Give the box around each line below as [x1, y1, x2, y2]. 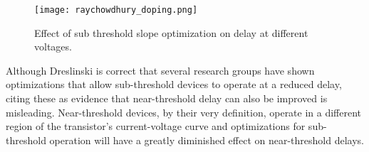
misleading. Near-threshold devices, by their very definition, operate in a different [6, 104, 362, 119]
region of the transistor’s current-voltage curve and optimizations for [6, 119, 306, 134]
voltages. [34, 39, 72, 54]
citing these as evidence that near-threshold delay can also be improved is [6, 91, 328, 106]
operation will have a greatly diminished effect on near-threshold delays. [49, 132, 364, 147]
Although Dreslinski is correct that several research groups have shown [6, 63, 315, 77]
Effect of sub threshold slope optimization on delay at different [34, 25, 308, 40]
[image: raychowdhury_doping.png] [34, 5, 198, 15]
